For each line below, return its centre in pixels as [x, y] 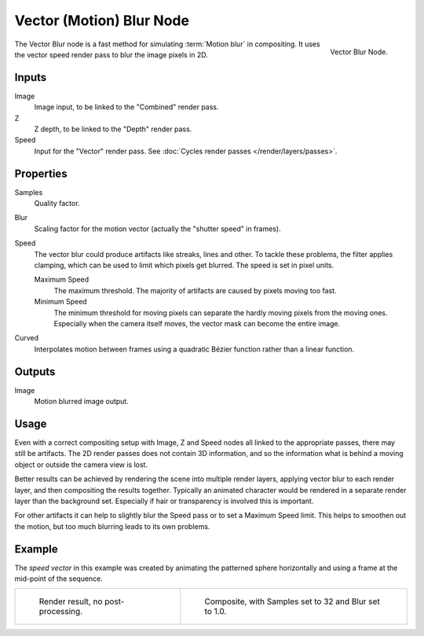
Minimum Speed [60, 302]
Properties [41, 173]
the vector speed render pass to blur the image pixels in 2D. [111, 54]
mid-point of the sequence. [59, 579]
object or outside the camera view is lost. [81, 465]
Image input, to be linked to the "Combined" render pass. [126, 107]
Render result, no [71, 601]
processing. [60, 612]
